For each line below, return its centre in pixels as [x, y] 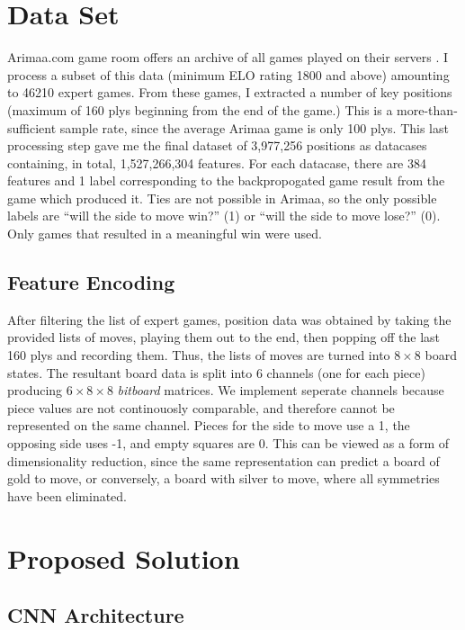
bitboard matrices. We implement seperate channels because [281, 390]
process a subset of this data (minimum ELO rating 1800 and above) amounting [228, 74]
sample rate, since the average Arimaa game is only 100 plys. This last [254, 127]
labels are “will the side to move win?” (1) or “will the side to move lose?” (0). [224, 216]
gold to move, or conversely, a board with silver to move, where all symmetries [224, 478]
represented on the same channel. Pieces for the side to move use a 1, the [209, 425]
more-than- [427, 109]
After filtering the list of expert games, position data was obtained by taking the [229, 319]
